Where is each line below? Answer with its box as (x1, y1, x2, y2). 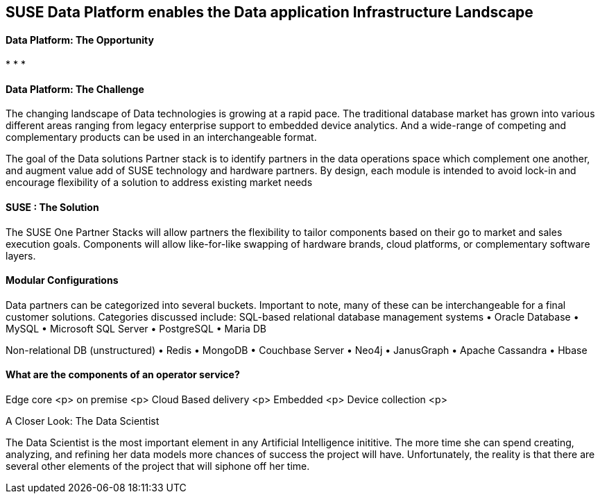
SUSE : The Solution (6, 201, 99, 214)
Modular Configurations (6, 274, 119, 287)
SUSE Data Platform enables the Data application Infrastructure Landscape (6, 3, 533, 21)
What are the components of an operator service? (6, 369, 240, 381)
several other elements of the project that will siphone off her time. (6, 460, 310, 473)
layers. (6, 249, 36, 262)
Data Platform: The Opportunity (6, 33, 154, 46)
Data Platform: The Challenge (6, 83, 144, 95)
